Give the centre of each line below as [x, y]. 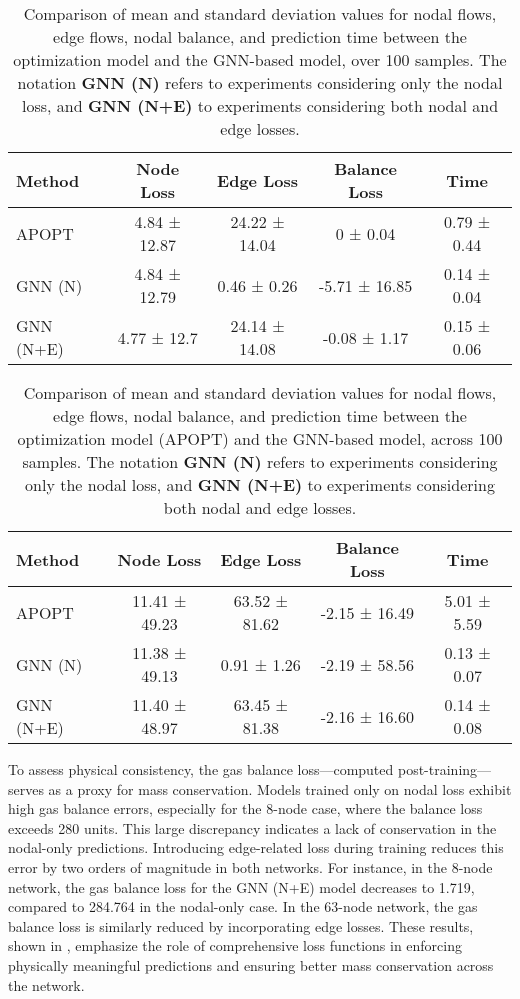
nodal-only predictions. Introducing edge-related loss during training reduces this [256, 847]
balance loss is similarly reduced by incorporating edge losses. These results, [241, 925]
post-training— [444, 769]
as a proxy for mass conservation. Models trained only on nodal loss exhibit [280, 788]
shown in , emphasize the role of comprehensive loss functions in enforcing [235, 945]
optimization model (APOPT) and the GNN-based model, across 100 [260, 438]
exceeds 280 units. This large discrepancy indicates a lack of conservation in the [252, 827]
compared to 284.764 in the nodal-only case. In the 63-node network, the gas [243, 906]
